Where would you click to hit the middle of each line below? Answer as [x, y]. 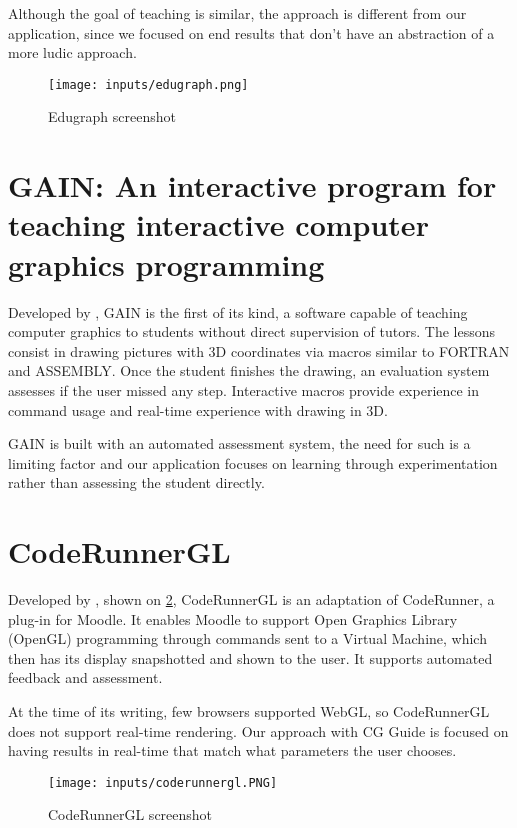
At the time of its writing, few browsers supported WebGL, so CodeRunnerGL [249, 710]
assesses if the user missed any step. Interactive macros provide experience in [244, 389]
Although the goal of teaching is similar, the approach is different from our [237, 13]
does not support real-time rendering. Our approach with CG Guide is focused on [258, 730]
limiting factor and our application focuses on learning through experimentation [253, 462]
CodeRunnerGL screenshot [130, 814]
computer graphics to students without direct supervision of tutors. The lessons [252, 331]
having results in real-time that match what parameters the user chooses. [232, 750]
